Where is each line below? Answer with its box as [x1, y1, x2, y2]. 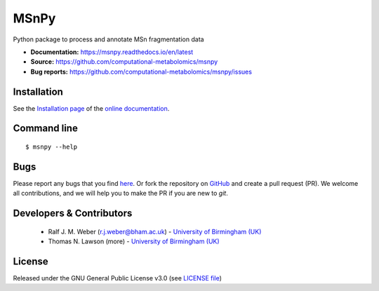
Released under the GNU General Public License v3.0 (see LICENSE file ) [13, 274, 222, 283]
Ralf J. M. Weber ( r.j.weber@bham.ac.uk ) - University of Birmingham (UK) [48, 227, 262, 236]
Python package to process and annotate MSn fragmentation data [13, 35, 204, 43]
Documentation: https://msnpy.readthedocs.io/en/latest [30, 48, 194, 56]
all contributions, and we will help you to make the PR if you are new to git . [13, 189, 228, 198]
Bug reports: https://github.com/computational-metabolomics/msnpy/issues [30, 67, 253, 76]
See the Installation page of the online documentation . [13, 104, 170, 112]
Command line [13, 123, 79, 135]
